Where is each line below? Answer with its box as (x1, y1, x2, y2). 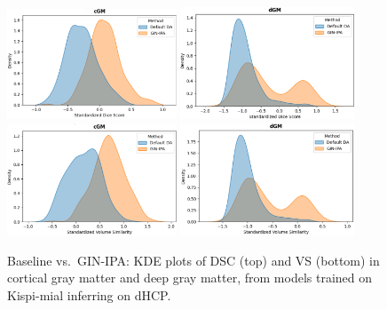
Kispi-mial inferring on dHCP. (7, 286, 171, 305)
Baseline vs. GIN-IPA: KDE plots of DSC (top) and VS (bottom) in (7, 250, 380, 269)
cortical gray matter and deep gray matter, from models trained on (7, 268, 373, 287)
